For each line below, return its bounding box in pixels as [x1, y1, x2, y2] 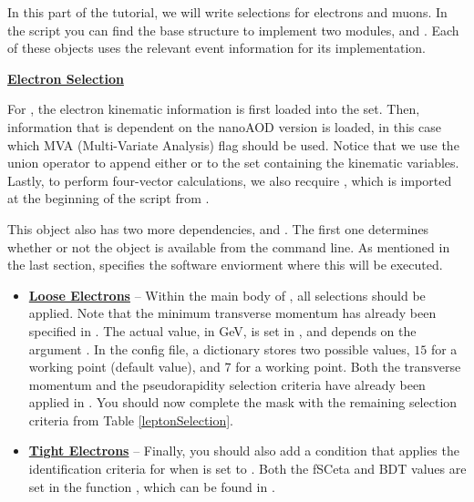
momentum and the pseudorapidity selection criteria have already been [28, 374, 426, 394]
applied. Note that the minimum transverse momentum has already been [28, 303, 437, 323]
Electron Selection [7, 68, 124, 87]
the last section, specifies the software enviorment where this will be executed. [7, 255, 443, 274]
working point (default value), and [28, 357, 221, 376]
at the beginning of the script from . [7, 189, 210, 208]
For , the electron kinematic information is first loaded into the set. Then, [7, 99, 420, 118]
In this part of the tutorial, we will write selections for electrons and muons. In [7, 3, 448, 21]
